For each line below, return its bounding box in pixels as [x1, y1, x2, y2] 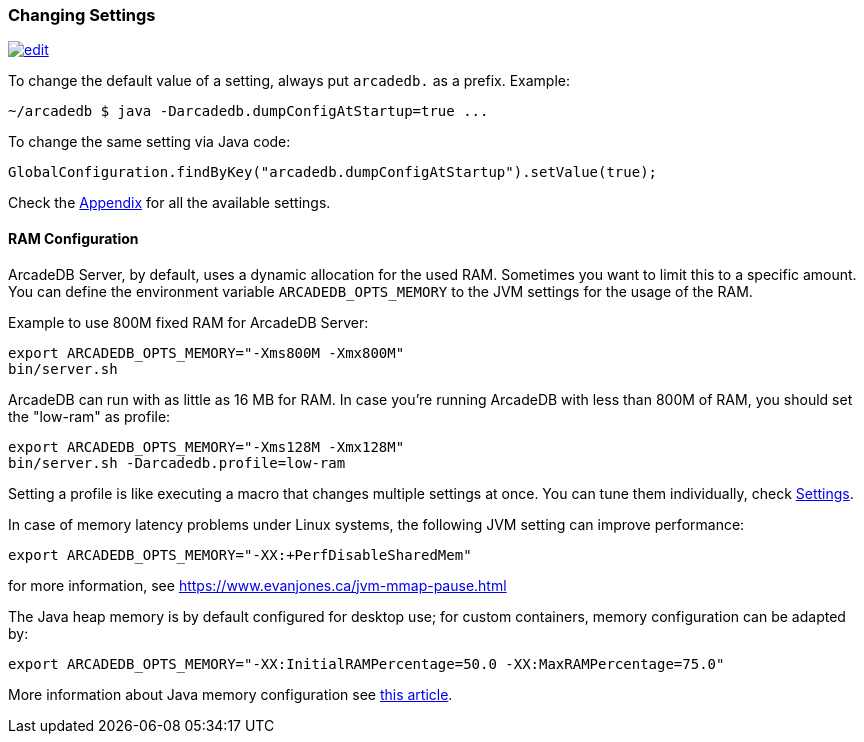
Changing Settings [8, 5, 156, 25]
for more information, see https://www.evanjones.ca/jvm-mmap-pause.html [8, 576, 507, 594]
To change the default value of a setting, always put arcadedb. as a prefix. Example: [8, 72, 570, 90]
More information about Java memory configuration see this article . [8, 685, 453, 703]
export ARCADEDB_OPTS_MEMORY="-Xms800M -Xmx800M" [8, 344, 405, 361]
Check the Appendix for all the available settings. [8, 194, 331, 212]
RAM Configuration [8, 229, 139, 247]
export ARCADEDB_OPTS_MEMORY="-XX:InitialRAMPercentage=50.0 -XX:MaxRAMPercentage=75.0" [8, 655, 725, 672]
